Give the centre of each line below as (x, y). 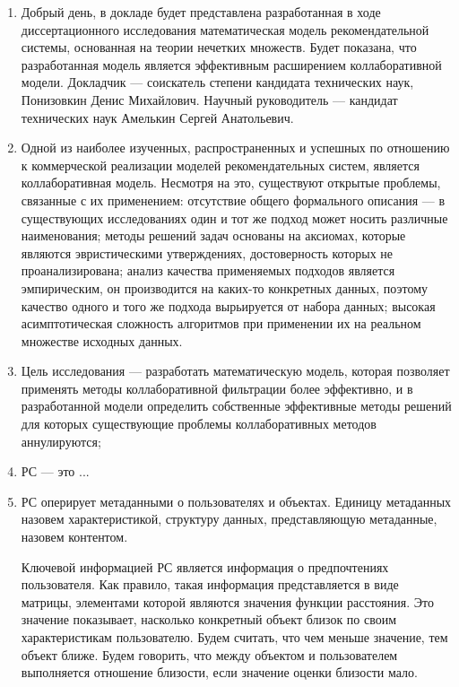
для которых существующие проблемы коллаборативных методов (199, 424)
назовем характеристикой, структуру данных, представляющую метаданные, (229, 519)
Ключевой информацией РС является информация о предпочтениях (205, 566)
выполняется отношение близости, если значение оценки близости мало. (219, 672)
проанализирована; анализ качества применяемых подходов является (208, 270)
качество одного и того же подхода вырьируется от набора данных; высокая (228, 305)
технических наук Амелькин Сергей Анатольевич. (157, 117)
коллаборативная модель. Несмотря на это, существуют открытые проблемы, (231, 183)
